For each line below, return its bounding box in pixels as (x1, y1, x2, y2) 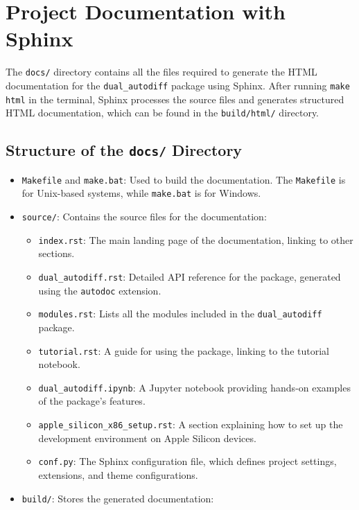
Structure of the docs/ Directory (6, 139, 243, 161)
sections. (38, 246, 75, 261)
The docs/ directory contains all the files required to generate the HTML (6, 64, 317, 79)
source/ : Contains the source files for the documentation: (21, 209, 267, 224)
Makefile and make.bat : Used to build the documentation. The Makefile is (21, 172, 346, 186)
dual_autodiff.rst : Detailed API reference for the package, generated (38, 269, 341, 283)
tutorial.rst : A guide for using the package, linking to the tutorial (38, 343, 329, 358)
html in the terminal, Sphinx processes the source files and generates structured (6, 91, 344, 106)
